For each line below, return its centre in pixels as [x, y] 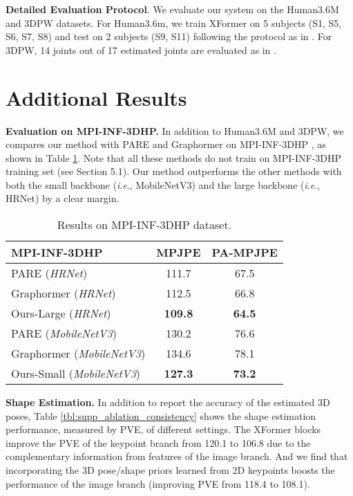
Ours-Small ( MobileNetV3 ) [76, 374]
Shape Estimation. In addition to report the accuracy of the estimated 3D [168, 402]
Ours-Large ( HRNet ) [61, 313]
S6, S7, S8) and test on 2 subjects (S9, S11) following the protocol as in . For [169, 36]
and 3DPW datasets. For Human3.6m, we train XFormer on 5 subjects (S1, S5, [174, 22]
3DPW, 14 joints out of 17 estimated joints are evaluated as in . [141, 49]
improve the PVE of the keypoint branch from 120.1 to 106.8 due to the [158, 442]
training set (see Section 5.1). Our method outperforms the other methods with [174, 171]
